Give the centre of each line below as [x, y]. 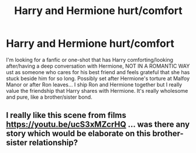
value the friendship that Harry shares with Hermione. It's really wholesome [97, 91]
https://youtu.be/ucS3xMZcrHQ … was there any [98, 125]
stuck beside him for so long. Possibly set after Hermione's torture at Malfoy [98, 78]
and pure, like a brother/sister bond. [49, 97]
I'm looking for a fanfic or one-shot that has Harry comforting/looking [90, 60]
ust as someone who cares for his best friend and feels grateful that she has [98, 72]
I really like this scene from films [66, 115]
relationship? [54, 143]
